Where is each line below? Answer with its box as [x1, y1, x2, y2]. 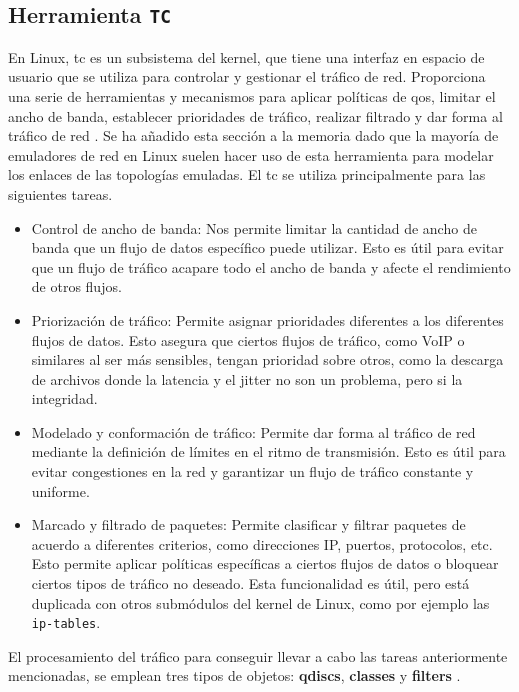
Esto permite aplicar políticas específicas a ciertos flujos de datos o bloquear [31, 553, 499, 574]
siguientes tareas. [8, 183, 113, 204]
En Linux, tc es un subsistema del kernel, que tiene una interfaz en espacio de [8, 46, 485, 67]
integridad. [31, 388, 98, 409]
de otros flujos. [31, 276, 122, 297]
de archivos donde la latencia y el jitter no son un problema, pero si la [31, 368, 463, 389]
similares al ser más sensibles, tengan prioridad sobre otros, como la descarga [31, 349, 504, 370]
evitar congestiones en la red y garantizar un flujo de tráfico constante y [31, 461, 474, 482]
